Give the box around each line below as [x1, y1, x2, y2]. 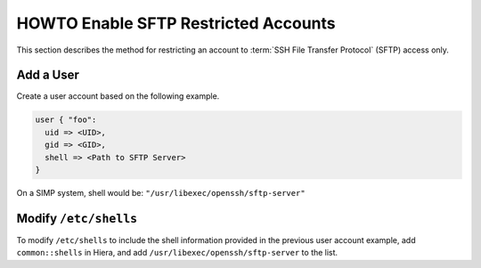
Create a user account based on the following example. [16, 91, 220, 102]
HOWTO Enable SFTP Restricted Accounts [16, 13, 336, 33]
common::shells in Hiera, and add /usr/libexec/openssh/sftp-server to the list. [16, 248, 338, 258]
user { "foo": [35, 115, 97, 125]
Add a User [16, 68, 80, 83]
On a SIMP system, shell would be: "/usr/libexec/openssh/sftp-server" [16, 187, 306, 198]
